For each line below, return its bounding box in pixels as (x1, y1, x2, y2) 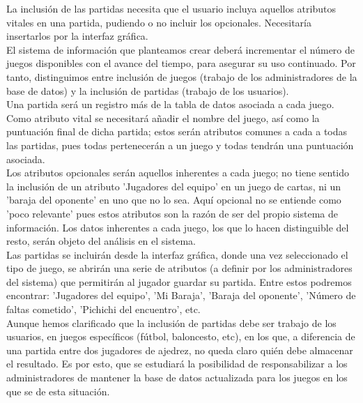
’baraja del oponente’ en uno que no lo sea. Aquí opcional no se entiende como (6, 192, 341, 207)
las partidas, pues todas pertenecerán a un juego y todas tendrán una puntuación (6, 137, 354, 152)
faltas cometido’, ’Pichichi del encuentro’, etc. (6, 302, 201, 317)
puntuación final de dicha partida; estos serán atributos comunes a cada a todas (6, 124, 348, 139)
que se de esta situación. (6, 383, 110, 398)
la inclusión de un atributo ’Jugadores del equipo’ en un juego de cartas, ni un (6, 178, 341, 193)
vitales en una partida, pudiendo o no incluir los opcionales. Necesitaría (6, 15, 311, 29)
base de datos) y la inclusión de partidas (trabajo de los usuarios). (6, 83, 289, 98)
